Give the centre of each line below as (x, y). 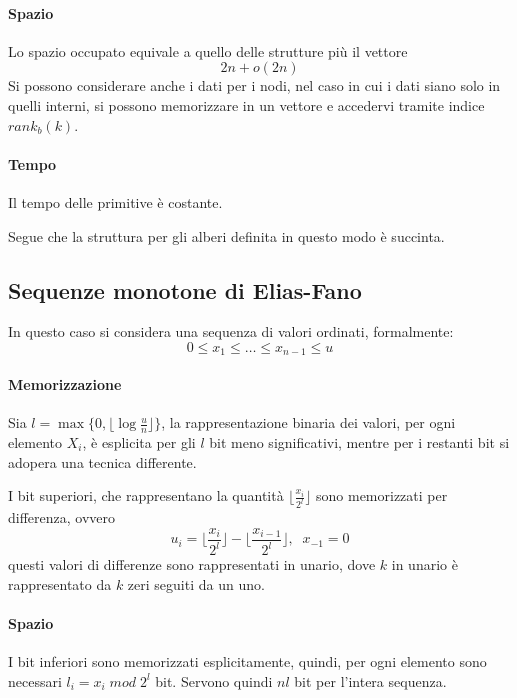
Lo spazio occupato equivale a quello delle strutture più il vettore (208, 50)
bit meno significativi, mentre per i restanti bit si (359, 442)
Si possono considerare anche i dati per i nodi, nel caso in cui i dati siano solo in (254, 85)
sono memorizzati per (382, 495)
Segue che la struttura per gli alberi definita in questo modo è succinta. (226, 235)
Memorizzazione (65, 384)
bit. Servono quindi (214, 680)
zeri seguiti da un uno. (196, 583)
